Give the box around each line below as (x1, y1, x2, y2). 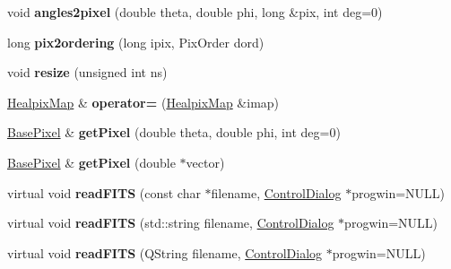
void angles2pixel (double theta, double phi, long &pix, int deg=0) (7, 3, 383, 21)
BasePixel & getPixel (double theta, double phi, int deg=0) (7, 123, 341, 142)
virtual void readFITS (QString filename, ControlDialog (7, 243, 323, 262)
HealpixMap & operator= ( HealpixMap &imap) (7, 92, 280, 111)
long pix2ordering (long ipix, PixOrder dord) (7, 32, 265, 51)
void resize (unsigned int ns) (7, 63, 168, 82)
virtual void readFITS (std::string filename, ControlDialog (7, 213, 334, 232)
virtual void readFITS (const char (7, 183, 201, 202)
